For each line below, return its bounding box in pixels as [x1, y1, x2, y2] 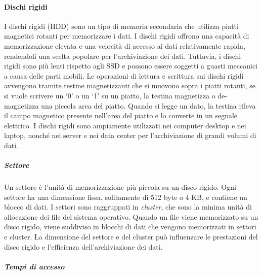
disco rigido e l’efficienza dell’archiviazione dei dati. [4, 241, 163, 252]
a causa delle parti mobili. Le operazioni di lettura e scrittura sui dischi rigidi [4, 70, 244, 81]
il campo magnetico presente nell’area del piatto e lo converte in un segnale [4, 110, 238, 121]
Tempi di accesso [4, 261, 65, 271]
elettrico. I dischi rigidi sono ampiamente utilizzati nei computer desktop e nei [4, 120, 246, 130]
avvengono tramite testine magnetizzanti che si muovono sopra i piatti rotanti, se [4, 80, 255, 91]
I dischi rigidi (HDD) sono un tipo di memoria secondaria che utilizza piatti [4, 20, 239, 31]
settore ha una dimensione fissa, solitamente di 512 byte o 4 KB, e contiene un [4, 191, 247, 202]
